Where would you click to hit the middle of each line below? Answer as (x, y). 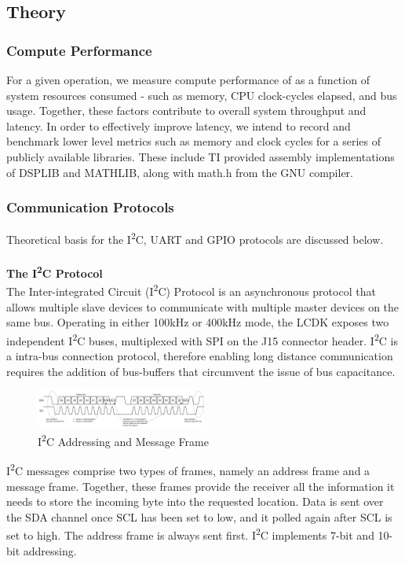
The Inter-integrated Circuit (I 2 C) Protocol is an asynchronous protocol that (191, 290)
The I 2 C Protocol (55, 272)
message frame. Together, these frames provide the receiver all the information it (201, 486)
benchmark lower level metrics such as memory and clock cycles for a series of (193, 141)
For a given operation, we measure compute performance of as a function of (188, 79)
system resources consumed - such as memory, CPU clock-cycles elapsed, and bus (202, 95)
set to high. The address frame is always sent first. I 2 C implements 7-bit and (190, 534)
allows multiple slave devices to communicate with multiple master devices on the (203, 306)
